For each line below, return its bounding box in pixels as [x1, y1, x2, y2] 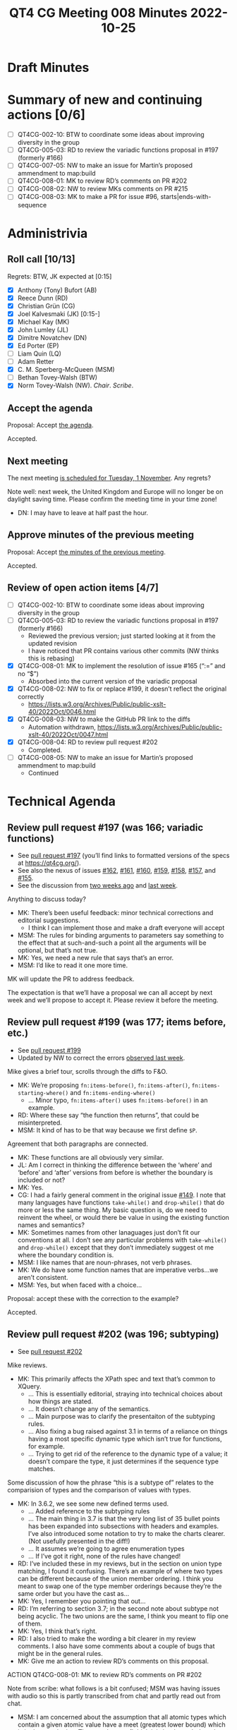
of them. [17, 1619, 42, 1628]
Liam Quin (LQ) [17, 349, 62, 358]
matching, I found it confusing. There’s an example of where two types [17, 1566, 224, 1575]
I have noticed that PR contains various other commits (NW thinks [28, 646, 219, 655]
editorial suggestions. [17, 916, 81, 924]
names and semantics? [17, 1221, 85, 1229]
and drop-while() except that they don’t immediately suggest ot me [17, 1243, 214, 1252]
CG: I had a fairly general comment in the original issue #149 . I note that [17, 1190, 226, 1199]
